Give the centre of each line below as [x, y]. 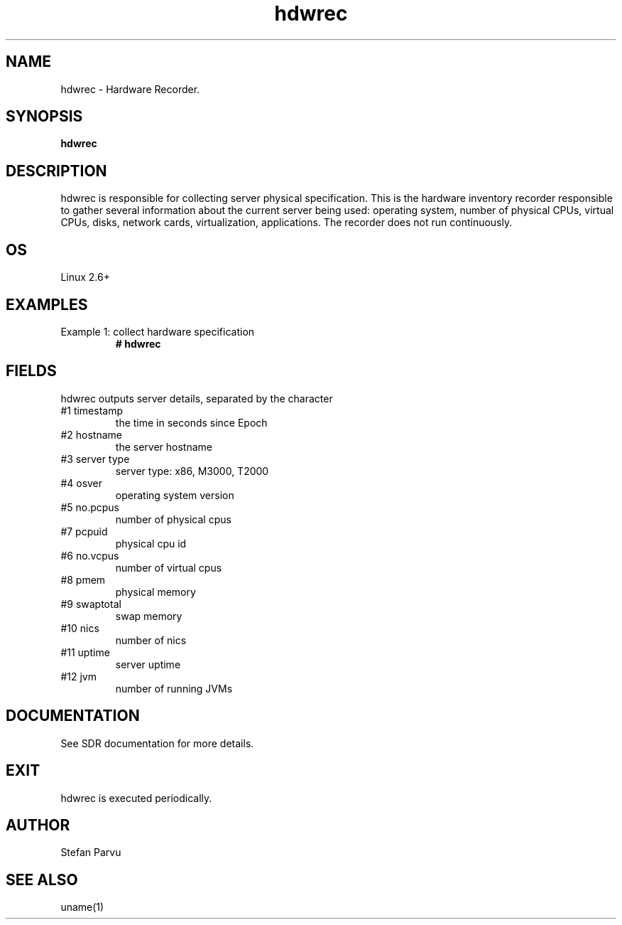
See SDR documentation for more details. [157, 743]
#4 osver [82, 483]
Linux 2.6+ [85, 277]
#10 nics [80, 628]
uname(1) [82, 907]
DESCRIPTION [56, 171]
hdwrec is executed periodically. [136, 798]
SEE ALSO [42, 879]
